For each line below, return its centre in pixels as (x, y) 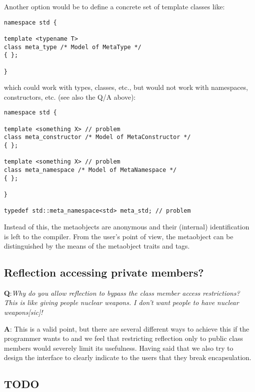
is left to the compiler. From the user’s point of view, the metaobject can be (119, 236)
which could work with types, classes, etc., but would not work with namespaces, (126, 87)
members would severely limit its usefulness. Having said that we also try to (119, 348)
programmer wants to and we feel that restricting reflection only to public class (124, 338)
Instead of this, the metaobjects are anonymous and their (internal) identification (127, 226)
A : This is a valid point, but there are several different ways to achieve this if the (127, 328)
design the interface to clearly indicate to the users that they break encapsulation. (128, 357)
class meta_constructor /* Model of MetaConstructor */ (97, 137)
